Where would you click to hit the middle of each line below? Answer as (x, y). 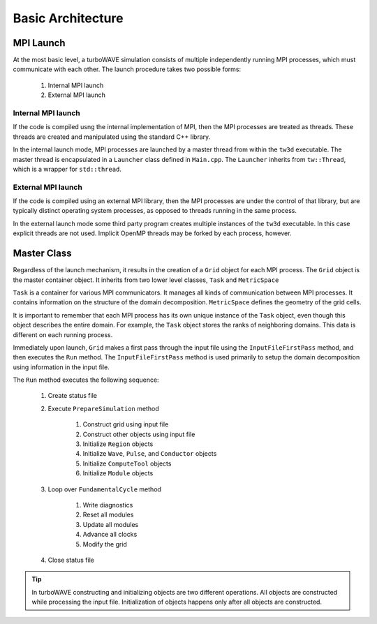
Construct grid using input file (126, 424)
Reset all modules (108, 515)
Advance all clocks (110, 535)
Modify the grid (105, 544)
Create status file (73, 396)
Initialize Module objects (118, 473)
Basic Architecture (68, 18)
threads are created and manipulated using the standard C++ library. (112, 137)
